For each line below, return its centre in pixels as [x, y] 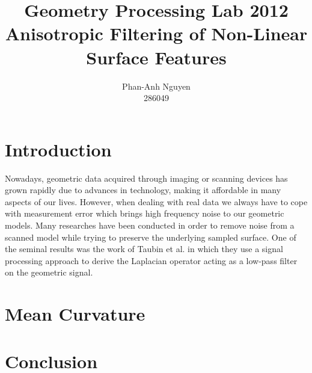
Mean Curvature [75, 314]
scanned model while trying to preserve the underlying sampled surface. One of [151, 237]
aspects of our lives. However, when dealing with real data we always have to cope [156, 201]
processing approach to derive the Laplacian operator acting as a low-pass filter [151, 260]
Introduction [58, 149]
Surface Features [156, 57]
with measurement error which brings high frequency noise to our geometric [145, 213]
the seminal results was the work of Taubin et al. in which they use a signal [144, 249]
